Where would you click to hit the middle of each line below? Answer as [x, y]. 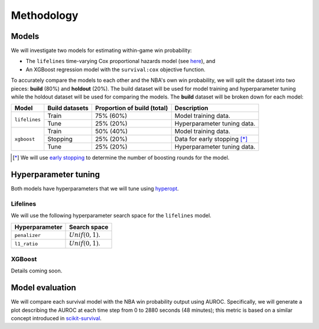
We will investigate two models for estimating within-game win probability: [101, 51]
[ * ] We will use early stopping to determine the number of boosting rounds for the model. [121, 158]
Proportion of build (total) [132, 108]
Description [191, 108]
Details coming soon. [37, 271]
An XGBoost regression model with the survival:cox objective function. [116, 69]
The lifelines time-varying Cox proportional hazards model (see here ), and [121, 61]
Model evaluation [43, 288]
